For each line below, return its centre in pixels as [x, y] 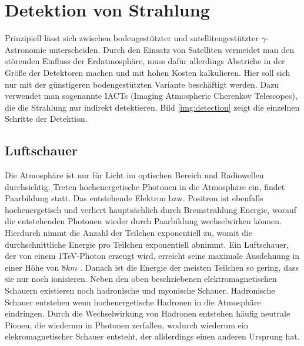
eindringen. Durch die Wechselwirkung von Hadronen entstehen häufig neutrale [148, 313]
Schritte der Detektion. [46, 119]
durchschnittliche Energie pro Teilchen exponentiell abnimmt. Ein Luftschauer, [147, 244]
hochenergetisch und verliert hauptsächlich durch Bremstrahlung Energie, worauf [151, 209]
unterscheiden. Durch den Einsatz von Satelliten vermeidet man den [171, 49]
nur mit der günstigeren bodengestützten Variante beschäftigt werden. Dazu [142, 84]
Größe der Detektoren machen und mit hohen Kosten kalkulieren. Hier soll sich [148, 72]
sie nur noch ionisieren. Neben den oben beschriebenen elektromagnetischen [141, 279]
